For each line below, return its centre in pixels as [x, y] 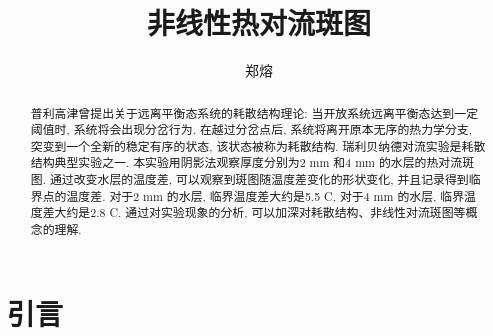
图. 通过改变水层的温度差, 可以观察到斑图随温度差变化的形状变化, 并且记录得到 [249, 179]
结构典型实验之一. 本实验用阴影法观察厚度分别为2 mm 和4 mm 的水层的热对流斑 [252, 162]
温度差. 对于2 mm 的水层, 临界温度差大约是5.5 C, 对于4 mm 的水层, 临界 [265, 195]
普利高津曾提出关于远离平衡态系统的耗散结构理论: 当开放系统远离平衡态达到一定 [254, 112]
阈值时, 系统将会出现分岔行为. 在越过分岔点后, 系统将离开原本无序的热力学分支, [251, 129]
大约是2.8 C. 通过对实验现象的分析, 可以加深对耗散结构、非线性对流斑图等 [260, 212]
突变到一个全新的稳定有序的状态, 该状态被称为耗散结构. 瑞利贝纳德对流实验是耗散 [258, 145]
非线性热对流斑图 [258, 22]
